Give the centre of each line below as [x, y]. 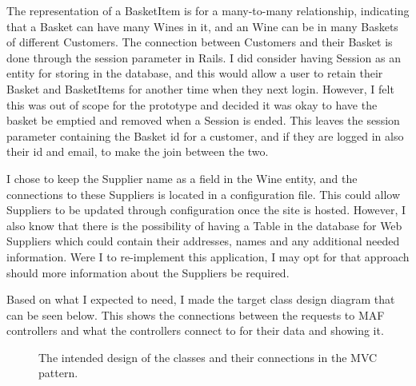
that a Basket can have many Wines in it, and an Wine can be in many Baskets [202, 26]
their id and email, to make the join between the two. [138, 151]
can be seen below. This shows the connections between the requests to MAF [196, 314]
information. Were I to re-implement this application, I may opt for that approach [208, 256]
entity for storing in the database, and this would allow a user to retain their [195, 73]
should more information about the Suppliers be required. [148, 272]
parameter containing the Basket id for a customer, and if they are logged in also [205, 135]
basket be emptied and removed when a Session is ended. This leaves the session [203, 120]
